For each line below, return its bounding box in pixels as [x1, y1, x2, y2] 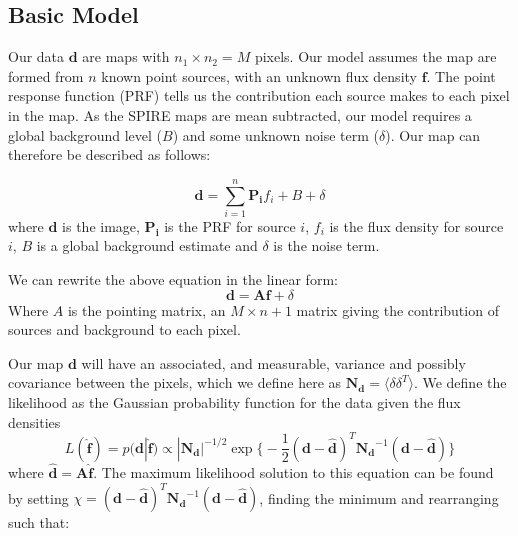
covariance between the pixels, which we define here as [8, 372, 342, 393]
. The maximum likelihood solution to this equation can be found [93, 461, 494, 482]
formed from [8, 65, 84, 86]
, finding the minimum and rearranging [259, 487, 499, 508]
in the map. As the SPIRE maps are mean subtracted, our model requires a [8, 104, 472, 125]
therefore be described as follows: [8, 144, 211, 165]
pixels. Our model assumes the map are [254, 46, 497, 67]
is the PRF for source [164, 215, 296, 236]
